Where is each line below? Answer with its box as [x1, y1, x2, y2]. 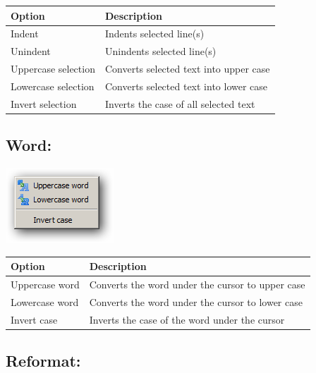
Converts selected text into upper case [104, 61, 270, 76]
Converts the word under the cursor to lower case [89, 294, 303, 309]
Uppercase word [11, 276, 80, 291]
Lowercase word [11, 294, 79, 309]
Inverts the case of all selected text [104, 96, 255, 111]
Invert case [11, 312, 58, 326]
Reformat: [6, 350, 81, 372]
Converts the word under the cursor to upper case [89, 276, 305, 291]
